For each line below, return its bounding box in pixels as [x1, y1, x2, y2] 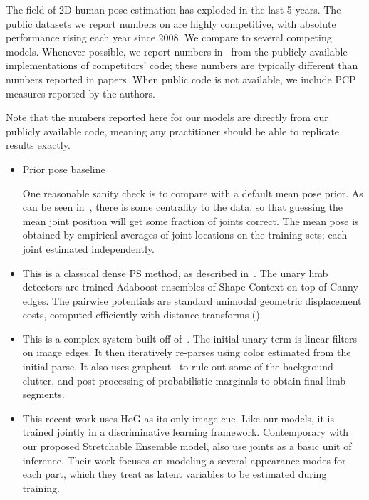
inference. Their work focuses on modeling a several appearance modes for [22, 452, 346, 467]
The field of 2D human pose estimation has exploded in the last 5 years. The [6, 2, 341, 16]
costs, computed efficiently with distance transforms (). [22, 307, 263, 322]
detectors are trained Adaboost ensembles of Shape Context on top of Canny [22, 279, 358, 294]
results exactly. [6, 137, 71, 152]
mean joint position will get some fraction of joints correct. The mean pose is [22, 213, 359, 228]
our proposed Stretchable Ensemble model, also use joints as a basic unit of [22, 439, 352, 454]
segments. [22, 387, 65, 402]
